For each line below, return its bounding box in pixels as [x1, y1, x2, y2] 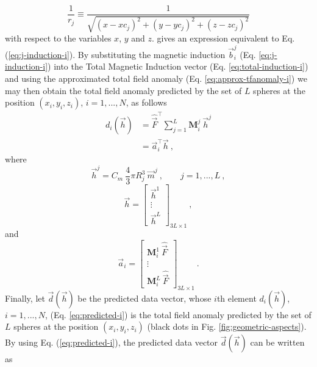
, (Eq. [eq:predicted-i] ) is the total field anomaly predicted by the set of [45, 308, 312, 321]
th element [216, 291, 257, 304]
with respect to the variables [5, 32, 112, 45]
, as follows [126, 96, 167, 109]
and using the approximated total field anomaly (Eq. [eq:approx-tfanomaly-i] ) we [5, 71, 307, 84]
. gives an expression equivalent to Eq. [151, 32, 295, 45]
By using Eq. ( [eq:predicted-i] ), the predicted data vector [5, 336, 218, 349]
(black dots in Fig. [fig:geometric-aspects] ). [147, 320, 307, 333]
